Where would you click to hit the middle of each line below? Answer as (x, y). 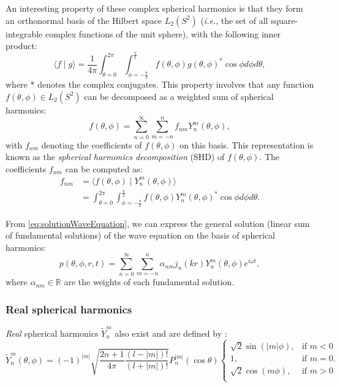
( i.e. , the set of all (234, 20)
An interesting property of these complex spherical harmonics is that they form (154, 8)
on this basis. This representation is (247, 144)
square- (285, 20)
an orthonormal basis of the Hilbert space (84, 20)
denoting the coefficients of (92, 144)
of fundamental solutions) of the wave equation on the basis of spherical (140, 235)
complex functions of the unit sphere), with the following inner (163, 33)
